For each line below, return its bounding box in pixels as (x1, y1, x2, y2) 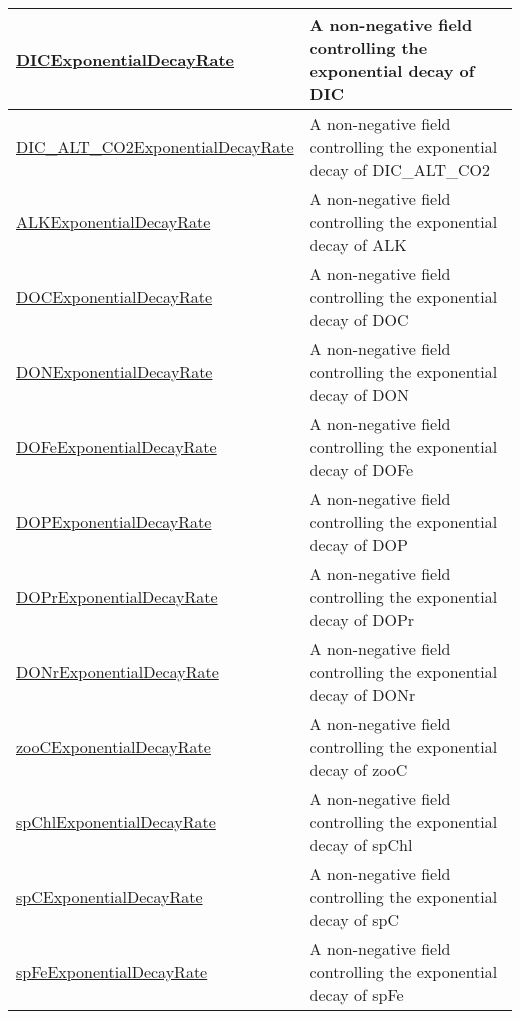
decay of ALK (309, 233, 407, 256)
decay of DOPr (309, 608, 415, 631)
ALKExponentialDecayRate (16, 210, 211, 233)
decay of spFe (309, 983, 404, 1006)
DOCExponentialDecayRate (16, 285, 213, 308)
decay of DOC (309, 308, 409, 331)
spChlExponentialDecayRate (16, 810, 216, 833)
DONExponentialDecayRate (16, 360, 213, 383)
